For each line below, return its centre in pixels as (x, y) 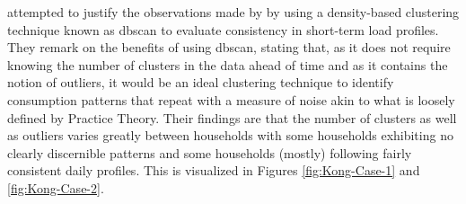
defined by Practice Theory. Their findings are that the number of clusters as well (232, 117)
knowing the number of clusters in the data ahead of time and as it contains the (228, 64)
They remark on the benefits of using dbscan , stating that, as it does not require (229, 47)
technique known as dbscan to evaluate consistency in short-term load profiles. (223, 29)
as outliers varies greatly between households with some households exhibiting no (230, 135)
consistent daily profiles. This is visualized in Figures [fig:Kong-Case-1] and (214, 170)
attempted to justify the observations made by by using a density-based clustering (233, 12)
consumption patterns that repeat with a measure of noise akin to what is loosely (231, 99)
